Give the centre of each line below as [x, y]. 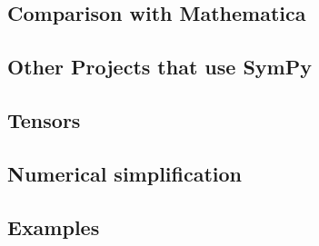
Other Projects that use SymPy [159, 67]
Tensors [44, 119]
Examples [54, 226]
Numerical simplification [125, 173]
